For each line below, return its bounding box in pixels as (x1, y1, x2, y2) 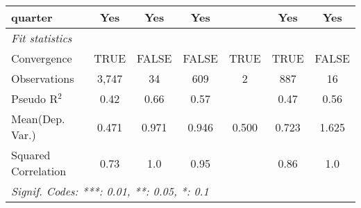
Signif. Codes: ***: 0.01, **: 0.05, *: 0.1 (11, 183, 209, 199)
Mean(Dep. (11, 111, 65, 127)
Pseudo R (11, 90, 58, 106)
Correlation (11, 163, 67, 179)
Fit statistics (11, 30, 72, 46)
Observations (11, 70, 74, 86)
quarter (11, 9, 53, 25)
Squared (11, 147, 51, 163)
